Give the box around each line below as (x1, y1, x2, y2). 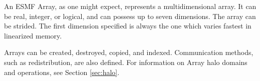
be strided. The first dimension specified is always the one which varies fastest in (4, 20, 251, 31)
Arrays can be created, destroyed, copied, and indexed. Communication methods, (4, 47, 253, 57)
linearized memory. (4, 30, 62, 40)
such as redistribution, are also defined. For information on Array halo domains (4, 56, 247, 67)
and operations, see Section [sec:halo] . (4, 66, 120, 77)
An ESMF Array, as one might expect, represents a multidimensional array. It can (4, 1, 256, 11)
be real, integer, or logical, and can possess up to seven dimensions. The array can (4, 10, 256, 21)
